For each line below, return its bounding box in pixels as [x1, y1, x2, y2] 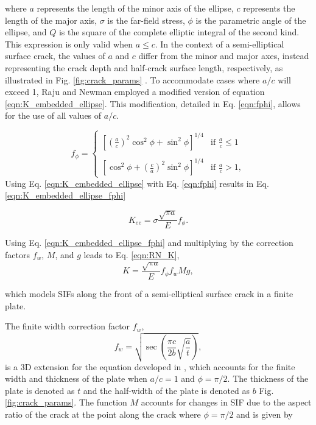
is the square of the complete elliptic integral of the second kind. [58, 26, 300, 38]
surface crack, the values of [5, 49, 105, 62]
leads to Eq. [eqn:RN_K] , [83, 248, 180, 261]
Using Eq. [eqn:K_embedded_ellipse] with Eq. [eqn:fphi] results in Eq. [5, 177, 269, 189]
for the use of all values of [5, 109, 102, 122]
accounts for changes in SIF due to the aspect [141, 396, 312, 409]
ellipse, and [5, 26, 47, 38]
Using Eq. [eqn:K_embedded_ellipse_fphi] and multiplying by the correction [5, 236, 293, 249]
